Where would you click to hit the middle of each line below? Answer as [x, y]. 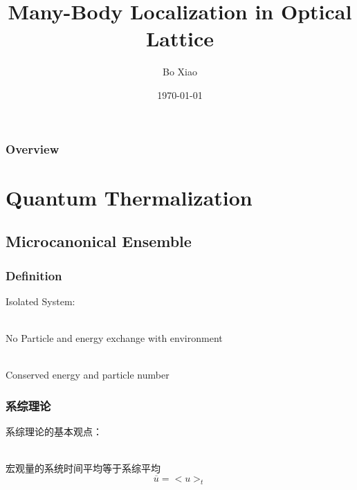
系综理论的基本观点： [54, 431]
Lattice [180, 38]
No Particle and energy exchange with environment [114, 337]
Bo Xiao [180, 72]
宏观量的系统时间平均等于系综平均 [83, 468]
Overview [33, 148]
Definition [34, 275]
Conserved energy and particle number [88, 375]
